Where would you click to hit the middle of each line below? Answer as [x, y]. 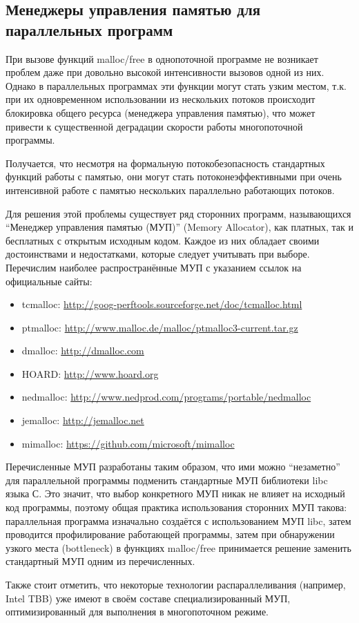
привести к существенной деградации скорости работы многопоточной [154, 126]
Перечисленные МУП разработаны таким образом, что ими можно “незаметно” [173, 467]
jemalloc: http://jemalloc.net [83, 420]
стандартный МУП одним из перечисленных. [100, 561]
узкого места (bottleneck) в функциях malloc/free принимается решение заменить [178, 547]
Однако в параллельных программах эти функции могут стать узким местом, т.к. [176, 85]
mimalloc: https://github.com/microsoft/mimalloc [128, 443]
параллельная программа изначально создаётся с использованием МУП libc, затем [178, 520]
